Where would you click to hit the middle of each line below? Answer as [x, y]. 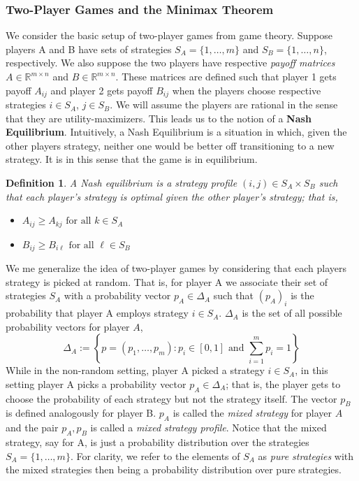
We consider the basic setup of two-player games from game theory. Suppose [169, 35]
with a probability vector [117, 295]
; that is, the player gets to [283, 383]
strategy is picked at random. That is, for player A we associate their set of [167, 281]
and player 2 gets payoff [102, 90]
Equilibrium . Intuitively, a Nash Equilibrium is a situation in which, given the [176, 132]
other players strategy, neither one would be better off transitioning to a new [170, 145]
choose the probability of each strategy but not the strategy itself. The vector [171, 398]
